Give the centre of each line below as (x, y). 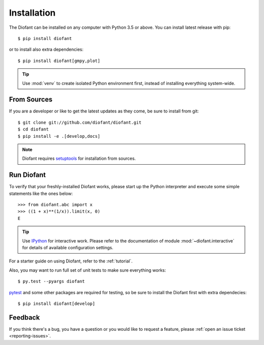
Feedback (24, 317)
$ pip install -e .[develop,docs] (59, 136)
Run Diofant (27, 175)
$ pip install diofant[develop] (56, 303)
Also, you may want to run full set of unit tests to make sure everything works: (88, 270)
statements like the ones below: (41, 194)
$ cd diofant (33, 129)
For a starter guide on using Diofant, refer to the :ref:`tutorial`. (71, 261)
